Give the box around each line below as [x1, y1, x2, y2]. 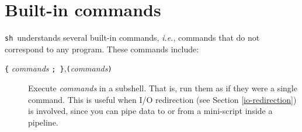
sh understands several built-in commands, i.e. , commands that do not [5, 31, 260, 44]
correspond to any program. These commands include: [5, 42, 199, 55]
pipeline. [28, 116, 58, 128]
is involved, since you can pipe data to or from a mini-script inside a [28, 105, 273, 117]
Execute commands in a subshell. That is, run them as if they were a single [28, 82, 297, 94]
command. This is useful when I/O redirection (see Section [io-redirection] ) [28, 93, 297, 105]
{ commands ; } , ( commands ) [5, 62, 112, 74]
